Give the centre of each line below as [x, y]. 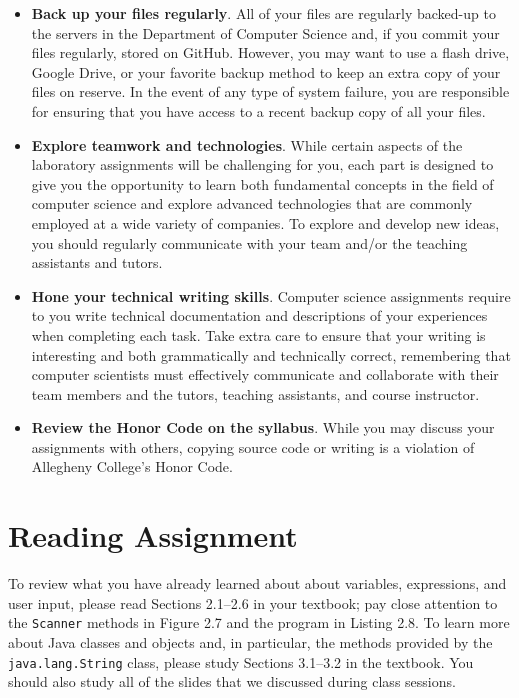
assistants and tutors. [97, 262]
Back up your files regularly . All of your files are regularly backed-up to [263, 13]
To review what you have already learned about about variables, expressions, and [257, 583]
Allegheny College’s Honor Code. [132, 466]
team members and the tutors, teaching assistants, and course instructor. [255, 393]
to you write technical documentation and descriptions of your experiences [259, 315]
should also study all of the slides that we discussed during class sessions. [232, 681]
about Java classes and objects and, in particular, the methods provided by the [250, 642]
